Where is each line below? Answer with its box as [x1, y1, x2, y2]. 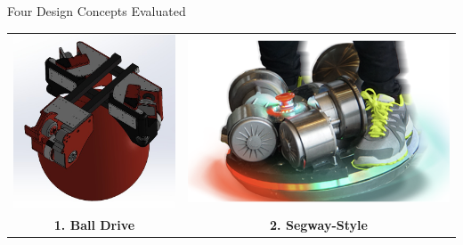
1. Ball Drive [53, 216, 135, 234]
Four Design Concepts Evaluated [7, 2, 186, 20]
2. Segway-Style [270, 216, 368, 234]
